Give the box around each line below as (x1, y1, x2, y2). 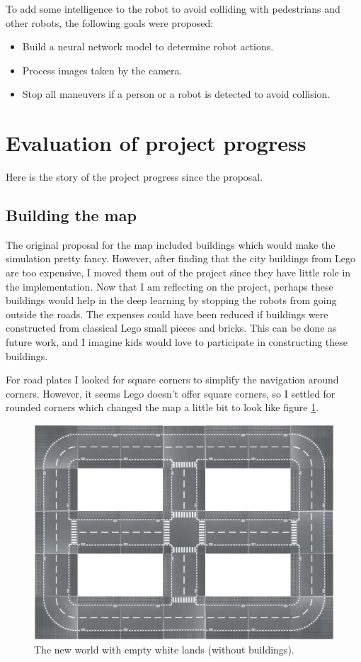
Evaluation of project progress (6, 128, 306, 157)
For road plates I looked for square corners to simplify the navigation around (6, 372, 339, 387)
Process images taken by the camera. (22, 62, 183, 77)
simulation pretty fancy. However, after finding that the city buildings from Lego (6, 251, 356, 266)
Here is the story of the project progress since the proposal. (6, 169, 263, 184)
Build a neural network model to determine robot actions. (22, 39, 274, 54)
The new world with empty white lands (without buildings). (34, 642, 294, 657)
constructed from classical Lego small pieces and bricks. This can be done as (6, 320, 337, 335)
